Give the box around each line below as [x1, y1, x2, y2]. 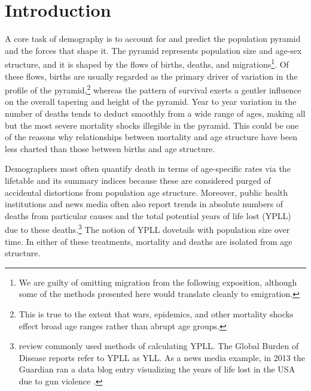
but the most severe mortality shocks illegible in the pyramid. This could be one [5, 119, 299, 131]
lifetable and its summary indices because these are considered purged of [5, 174, 271, 186]
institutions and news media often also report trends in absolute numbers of [5, 198, 283, 210]
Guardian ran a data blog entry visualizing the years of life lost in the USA [19, 363, 295, 375]
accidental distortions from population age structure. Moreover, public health [5, 186, 288, 198]
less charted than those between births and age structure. [5, 142, 215, 154]
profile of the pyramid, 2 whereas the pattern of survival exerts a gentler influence [5, 82, 301, 96]
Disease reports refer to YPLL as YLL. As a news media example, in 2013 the [19, 351, 305, 363]
